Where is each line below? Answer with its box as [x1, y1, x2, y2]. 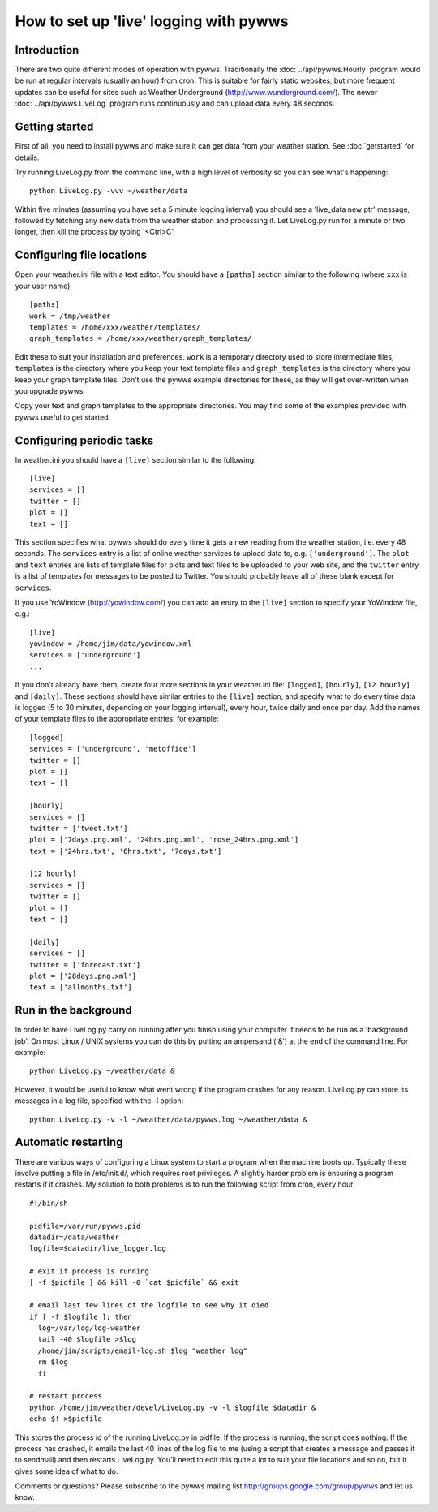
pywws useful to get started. [15, 412, 111, 422]
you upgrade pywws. [15, 386, 85, 395]
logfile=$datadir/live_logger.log [29, 1244, 166, 1253]
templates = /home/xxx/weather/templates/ [29, 322, 201, 332]
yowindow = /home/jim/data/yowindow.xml [29, 640, 192, 648]
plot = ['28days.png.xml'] [29, 971, 137, 980]
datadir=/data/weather [29, 1232, 120, 1242]
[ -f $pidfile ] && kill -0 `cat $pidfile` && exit [29, 1278, 239, 1287]
